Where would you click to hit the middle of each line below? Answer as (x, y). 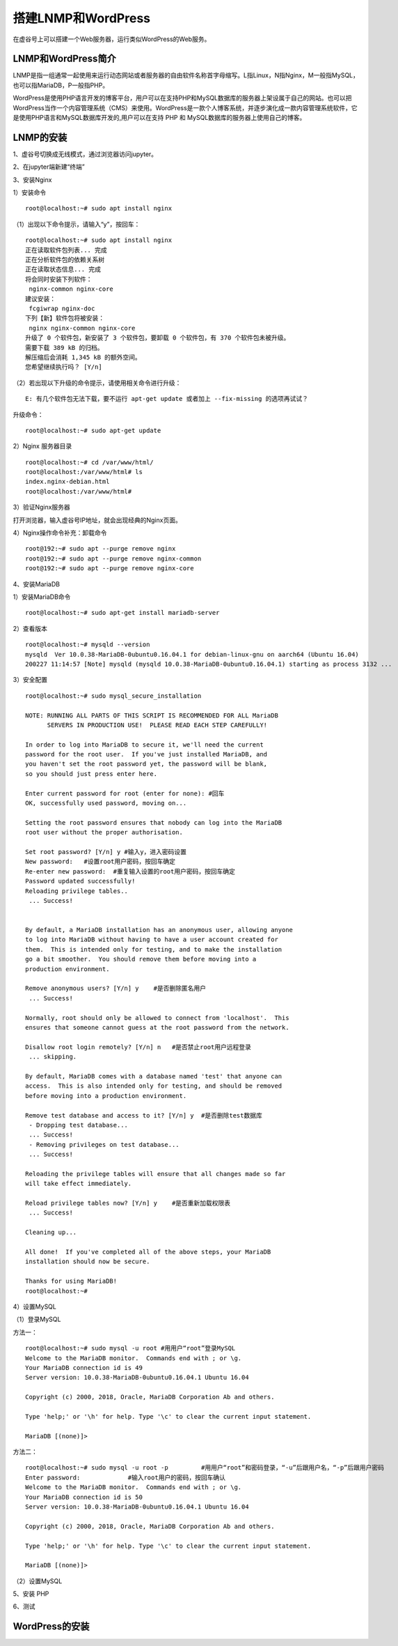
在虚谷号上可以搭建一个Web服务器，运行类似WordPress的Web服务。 (112, 39)
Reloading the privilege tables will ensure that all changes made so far (156, 1174)
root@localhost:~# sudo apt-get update (93, 430)
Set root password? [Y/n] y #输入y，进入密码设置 (106, 852)
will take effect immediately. (79, 1184)
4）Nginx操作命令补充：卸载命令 (60, 533)
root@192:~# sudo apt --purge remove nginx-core (110, 569)
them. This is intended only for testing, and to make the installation (154, 949)
